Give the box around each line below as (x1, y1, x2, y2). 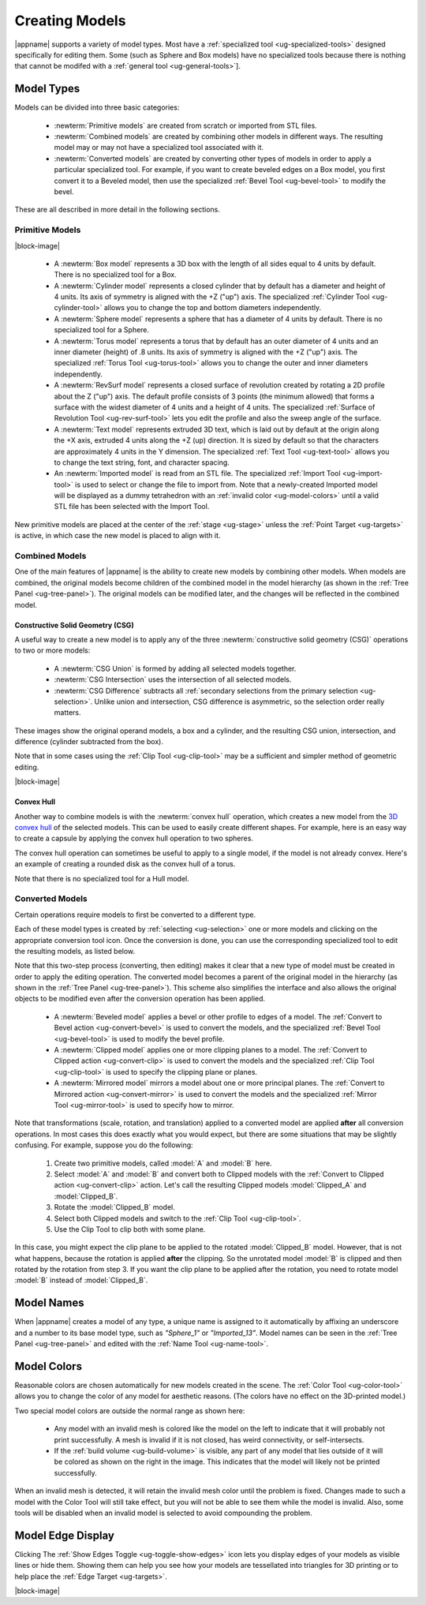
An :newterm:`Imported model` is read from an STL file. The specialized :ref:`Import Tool (54, 469, 341, 478)
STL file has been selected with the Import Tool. (54, 502, 210, 511)
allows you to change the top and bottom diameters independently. (103, 303, 322, 312)
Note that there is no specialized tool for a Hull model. (14, 874, 189, 883)
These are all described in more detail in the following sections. (14, 205, 220, 215)
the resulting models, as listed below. (14, 946, 136, 956)
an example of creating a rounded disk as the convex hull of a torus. (14, 859, 236, 869)
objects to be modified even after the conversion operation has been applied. (14, 994, 266, 1004)
